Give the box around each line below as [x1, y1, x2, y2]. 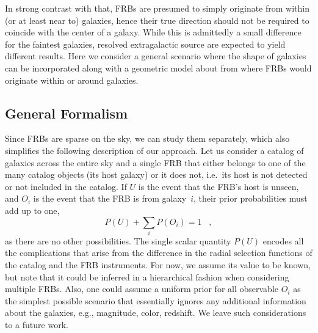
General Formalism [5, 103, 128, 122]
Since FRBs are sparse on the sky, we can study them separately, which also [5, 132, 290, 145]
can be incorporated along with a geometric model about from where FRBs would [5, 61, 312, 74]
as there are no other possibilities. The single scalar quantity [5, 234, 231, 247]
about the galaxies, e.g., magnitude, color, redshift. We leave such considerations [5, 306, 306, 319]
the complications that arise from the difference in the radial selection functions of [5, 246, 313, 259]
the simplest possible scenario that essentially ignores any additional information [5, 294, 306, 307]
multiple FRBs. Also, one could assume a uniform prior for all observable [5, 282, 278, 295]
